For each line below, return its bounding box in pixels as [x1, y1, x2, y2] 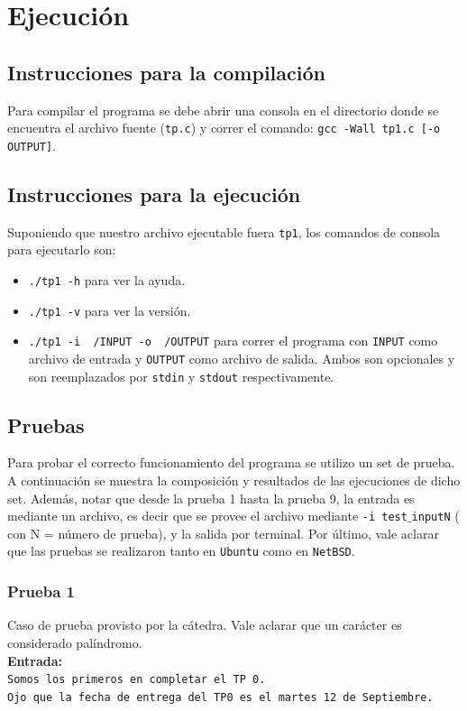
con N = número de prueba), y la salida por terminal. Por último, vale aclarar [7, 523, 439, 542]
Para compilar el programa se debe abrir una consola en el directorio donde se [7, 100, 439, 119]
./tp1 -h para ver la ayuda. [28, 270, 186, 289]
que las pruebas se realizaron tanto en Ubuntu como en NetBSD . [7, 541, 355, 560]
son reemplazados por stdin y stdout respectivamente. [28, 366, 334, 385]
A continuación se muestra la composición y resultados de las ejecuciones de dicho [7, 471, 461, 490]
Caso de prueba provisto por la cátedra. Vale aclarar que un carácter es [7, 615, 402, 634]
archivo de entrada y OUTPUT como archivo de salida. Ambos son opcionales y [28, 348, 455, 367]
